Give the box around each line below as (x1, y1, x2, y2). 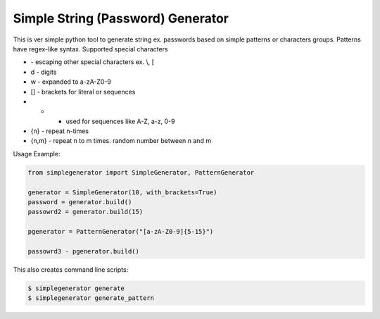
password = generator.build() (27, 198, 132, 206)
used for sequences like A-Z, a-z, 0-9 (65, 117, 175, 125)
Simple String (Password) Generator (13, 11, 229, 26)
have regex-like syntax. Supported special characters (13, 44, 168, 53)
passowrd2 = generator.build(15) (27, 208, 144, 216)
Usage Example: (13, 149, 61, 158)
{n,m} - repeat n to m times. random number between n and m (30, 137, 211, 145)
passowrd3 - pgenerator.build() (27, 247, 140, 255)
